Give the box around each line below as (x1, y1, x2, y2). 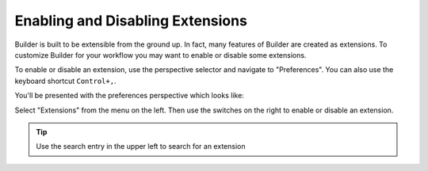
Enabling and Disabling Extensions (14, 12, 247, 29)
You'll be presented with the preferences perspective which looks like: (14, 91, 245, 101)
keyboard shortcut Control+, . (14, 76, 117, 85)
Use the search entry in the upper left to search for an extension (36, 142, 246, 151)
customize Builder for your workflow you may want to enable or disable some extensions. (14, 50, 307, 59)
